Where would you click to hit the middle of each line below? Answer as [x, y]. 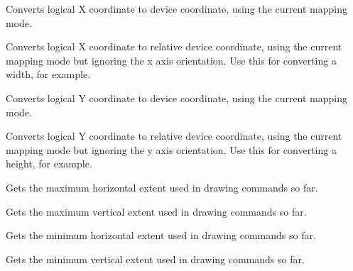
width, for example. [48, 74]
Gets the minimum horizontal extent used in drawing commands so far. [161, 235]
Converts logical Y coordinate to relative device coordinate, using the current [174, 136]
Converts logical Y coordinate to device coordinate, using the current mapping [177, 98]
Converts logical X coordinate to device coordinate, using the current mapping [177, 9]
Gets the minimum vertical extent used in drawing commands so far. [155, 259]
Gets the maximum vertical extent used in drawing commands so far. [156, 211]
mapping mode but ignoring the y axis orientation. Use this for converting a [171, 149]
